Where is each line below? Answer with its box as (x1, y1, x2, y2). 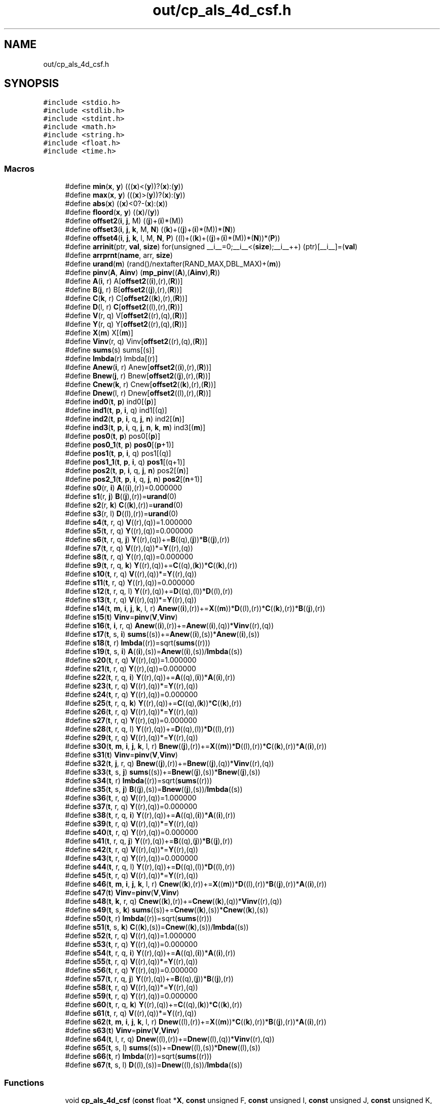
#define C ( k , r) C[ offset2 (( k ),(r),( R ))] (65, 294, 188, 303)
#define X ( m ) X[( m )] (65, 328, 133, 337)
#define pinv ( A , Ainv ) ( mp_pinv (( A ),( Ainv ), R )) (65, 268, 220, 277)
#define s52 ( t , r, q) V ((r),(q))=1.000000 (65, 931, 196, 940)
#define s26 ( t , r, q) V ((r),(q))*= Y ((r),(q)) (65, 707, 198, 716)
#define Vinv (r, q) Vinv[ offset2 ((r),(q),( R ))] (65, 337, 208, 346)
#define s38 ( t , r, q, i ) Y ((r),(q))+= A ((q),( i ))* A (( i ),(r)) (65, 811, 236, 820)
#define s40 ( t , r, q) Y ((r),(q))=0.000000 (65, 828, 198, 837)
